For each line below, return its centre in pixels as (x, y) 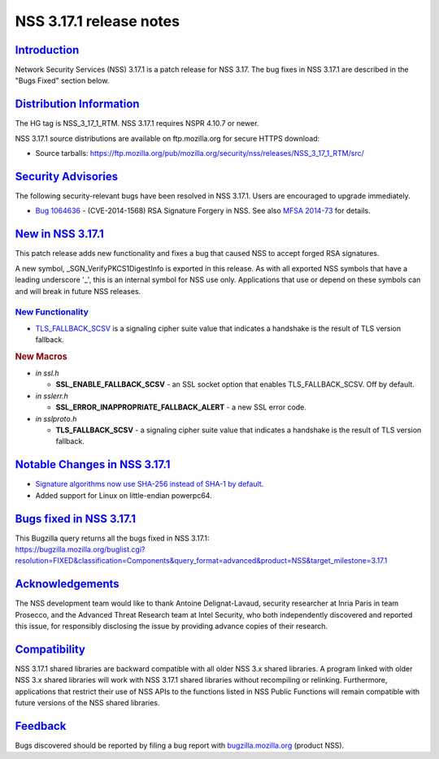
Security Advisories (66, 176)
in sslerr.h (52, 396)
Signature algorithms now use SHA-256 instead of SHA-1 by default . (150, 484)
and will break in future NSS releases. (78, 291)
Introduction (47, 50)
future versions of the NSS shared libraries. (87, 703)
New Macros (41, 356)
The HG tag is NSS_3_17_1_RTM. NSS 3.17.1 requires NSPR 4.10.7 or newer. (137, 124)
